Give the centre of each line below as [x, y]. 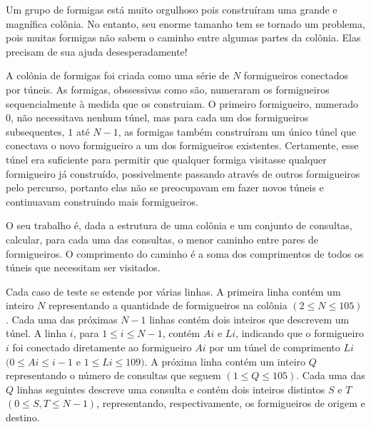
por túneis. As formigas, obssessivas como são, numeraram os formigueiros [168, 89]
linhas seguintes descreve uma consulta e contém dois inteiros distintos [171, 389]
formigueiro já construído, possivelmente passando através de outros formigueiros [183, 173]
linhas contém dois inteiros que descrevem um [249, 319]
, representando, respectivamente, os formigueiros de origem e [231, 403]
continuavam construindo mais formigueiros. [102, 201]
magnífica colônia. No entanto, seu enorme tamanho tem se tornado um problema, [185, 23]
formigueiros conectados [296, 75]
